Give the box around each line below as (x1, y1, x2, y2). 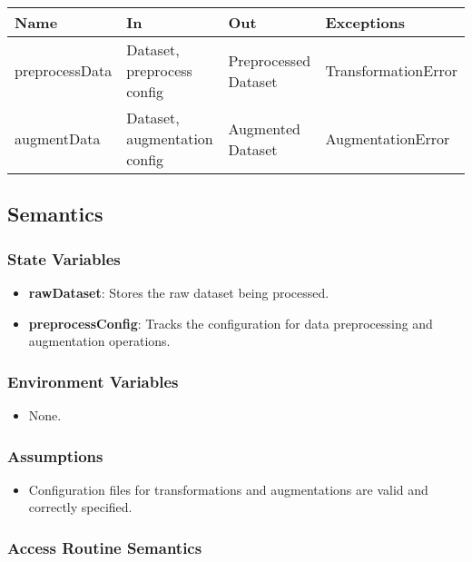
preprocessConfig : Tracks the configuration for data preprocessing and (28, 313, 433, 332)
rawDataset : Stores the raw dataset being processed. (28, 283, 329, 301)
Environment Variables (7, 370, 179, 392)
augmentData (15, 128, 101, 149)
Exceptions (325, 12, 406, 33)
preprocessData (15, 60, 113, 81)
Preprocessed (228, 49, 311, 71)
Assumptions (7, 444, 103, 467)
